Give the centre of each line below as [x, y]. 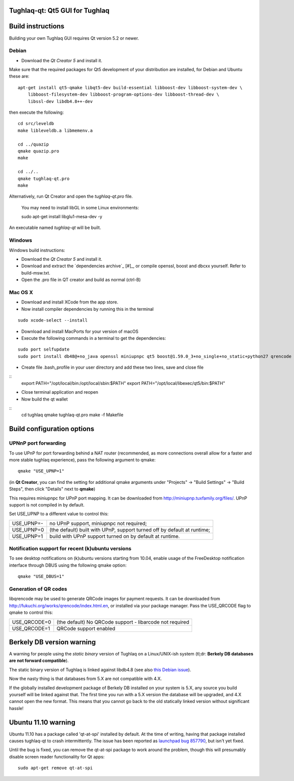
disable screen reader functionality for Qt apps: [57, 756]
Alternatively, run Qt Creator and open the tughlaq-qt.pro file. [71, 197]
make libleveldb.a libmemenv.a [55, 130]
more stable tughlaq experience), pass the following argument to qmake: [82, 460]
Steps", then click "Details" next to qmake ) [52, 489]
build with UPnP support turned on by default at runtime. [114, 536]
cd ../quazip [33, 144]
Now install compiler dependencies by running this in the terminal [87, 309]
